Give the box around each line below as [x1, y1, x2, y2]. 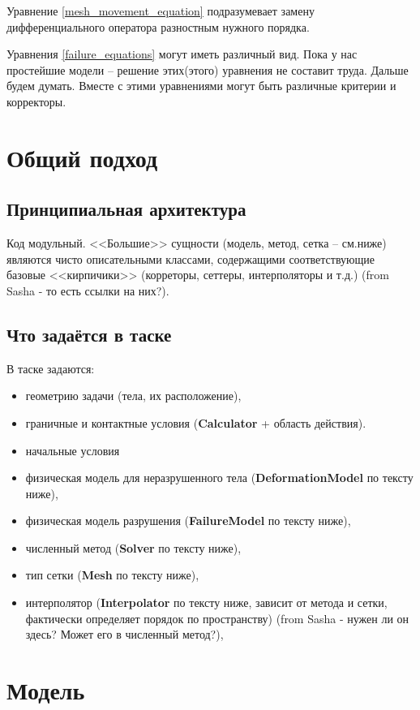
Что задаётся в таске [6, 321, 172, 346]
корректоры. [6, 93, 66, 110]
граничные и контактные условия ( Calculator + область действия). [25, 414, 366, 431]
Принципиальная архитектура [6, 196, 246, 222]
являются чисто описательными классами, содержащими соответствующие [6, 250, 375, 267]
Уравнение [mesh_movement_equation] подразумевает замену [6, 2, 315, 19]
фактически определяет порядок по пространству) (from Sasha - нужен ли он [25, 609, 409, 626]
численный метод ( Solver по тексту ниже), [25, 539, 242, 556]
